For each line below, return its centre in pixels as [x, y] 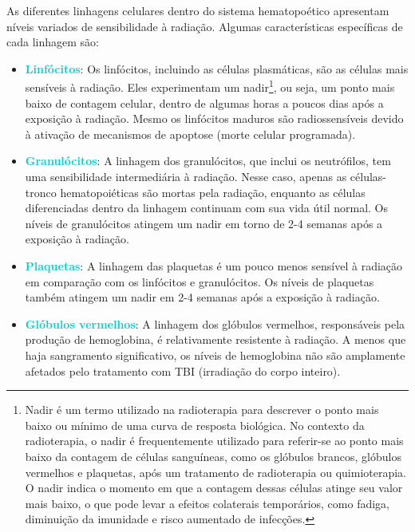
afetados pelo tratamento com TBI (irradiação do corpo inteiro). [183, 370]
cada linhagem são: [53, 42]
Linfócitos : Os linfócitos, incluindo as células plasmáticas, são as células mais [217, 68]
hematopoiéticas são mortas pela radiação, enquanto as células [213, 192]
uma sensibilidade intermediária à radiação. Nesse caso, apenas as [186, 176]
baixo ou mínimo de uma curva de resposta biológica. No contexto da [195, 425]
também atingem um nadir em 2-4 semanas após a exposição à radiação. [202, 297]
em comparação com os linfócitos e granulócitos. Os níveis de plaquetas [200, 281]
